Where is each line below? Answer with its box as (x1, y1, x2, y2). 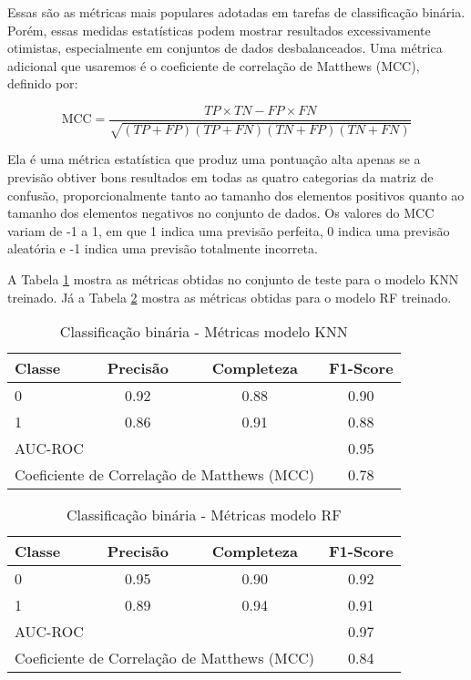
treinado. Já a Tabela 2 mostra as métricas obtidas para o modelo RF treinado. (7, 287, 452, 306)
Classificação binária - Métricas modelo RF (66, 504, 342, 526)
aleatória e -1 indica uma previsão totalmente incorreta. (7, 239, 318, 258)
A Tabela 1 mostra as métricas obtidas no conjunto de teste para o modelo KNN (7, 269, 459, 288)
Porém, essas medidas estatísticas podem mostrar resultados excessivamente (7, 20, 431, 39)
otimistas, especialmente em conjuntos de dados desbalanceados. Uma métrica (7, 38, 443, 57)
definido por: (7, 74, 78, 93)
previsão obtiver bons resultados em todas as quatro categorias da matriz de (7, 168, 434, 187)
